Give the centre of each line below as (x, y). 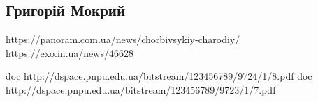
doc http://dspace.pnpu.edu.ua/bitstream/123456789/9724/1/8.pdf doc (159, 76)
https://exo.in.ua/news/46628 (70, 52)
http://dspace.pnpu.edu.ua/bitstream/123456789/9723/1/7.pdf (141, 89)
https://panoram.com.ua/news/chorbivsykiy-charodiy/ (123, 39)
